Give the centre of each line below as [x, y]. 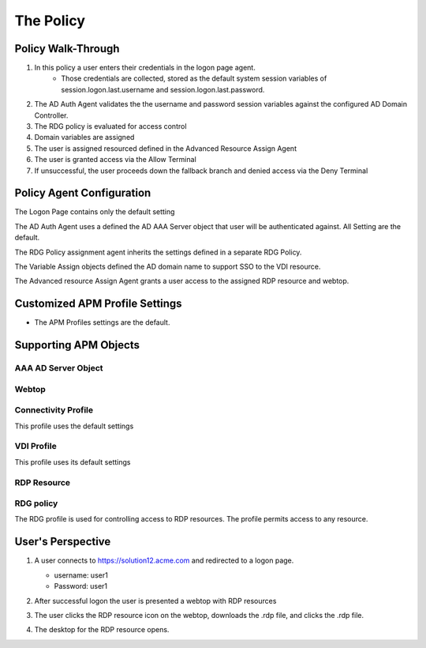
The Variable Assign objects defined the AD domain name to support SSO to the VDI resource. [168, 267]
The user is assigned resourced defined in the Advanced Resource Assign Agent [166, 148]
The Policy [50, 21]
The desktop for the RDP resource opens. [102, 630]
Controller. [51, 115]
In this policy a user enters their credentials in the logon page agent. [145, 68]
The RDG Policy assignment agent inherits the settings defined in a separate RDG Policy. [158, 252]
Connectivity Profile [54, 410]
